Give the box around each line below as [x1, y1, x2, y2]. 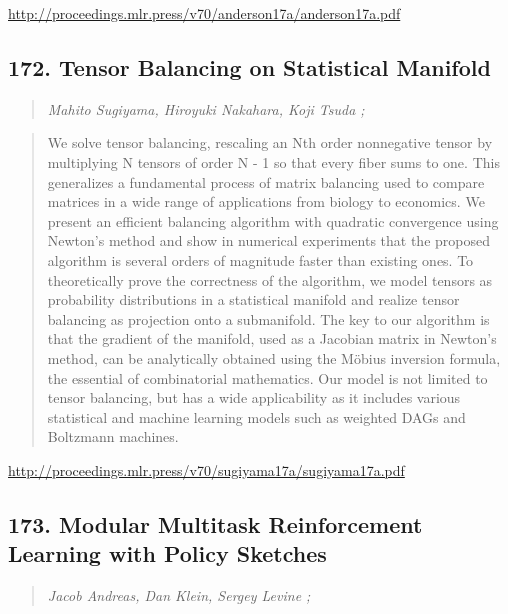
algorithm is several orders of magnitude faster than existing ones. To [47, 249, 474, 270]
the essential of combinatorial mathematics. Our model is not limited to [47, 367, 488, 388]
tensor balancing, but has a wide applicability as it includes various [47, 387, 461, 408]
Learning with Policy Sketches [8, 538, 327, 569]
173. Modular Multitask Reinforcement [8, 508, 423, 539]
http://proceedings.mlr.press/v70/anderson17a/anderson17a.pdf [8, 3, 401, 23]
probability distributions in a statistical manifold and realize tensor [47, 289, 460, 310]
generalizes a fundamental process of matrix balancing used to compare [47, 171, 485, 192]
